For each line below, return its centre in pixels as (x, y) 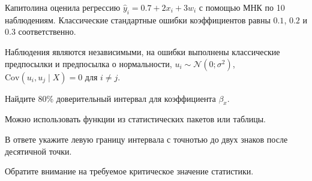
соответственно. (47, 31)
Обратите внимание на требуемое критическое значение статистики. (129, 171)
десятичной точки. (38, 151)
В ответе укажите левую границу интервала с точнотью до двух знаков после (146, 139)
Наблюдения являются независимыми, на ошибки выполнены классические (142, 51)
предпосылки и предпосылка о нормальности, (88, 63)
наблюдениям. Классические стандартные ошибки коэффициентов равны (138, 19)
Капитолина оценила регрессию (63, 7)
